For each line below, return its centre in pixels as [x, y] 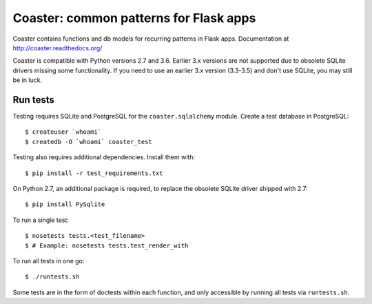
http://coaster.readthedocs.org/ [58, 48]
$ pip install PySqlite [65, 204]
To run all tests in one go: [49, 261]
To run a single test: [41, 220]
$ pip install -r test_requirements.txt [94, 173]
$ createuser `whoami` [63, 132]
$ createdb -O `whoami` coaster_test [89, 142]
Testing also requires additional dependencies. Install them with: [104, 157]
